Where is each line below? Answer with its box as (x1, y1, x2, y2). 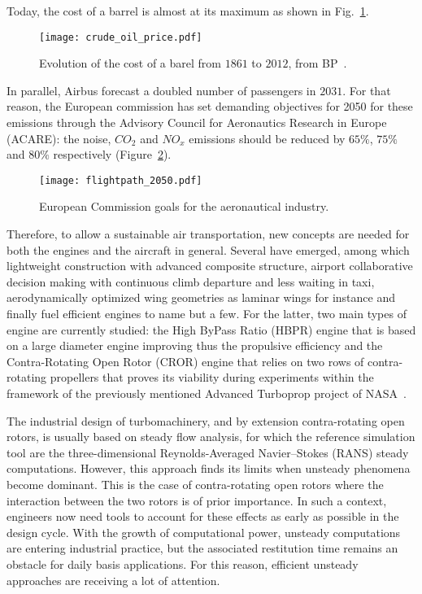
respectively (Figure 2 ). (53, 146, 172, 163)
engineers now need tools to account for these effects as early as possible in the (7, 508, 399, 525)
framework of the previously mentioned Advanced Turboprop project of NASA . (7, 385, 407, 401)
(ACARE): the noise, (7, 129, 111, 146)
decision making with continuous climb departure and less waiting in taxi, (7, 273, 375, 290)
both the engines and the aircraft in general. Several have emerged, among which (7, 241, 410, 258)
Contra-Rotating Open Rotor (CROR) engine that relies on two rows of (7, 352, 364, 369)
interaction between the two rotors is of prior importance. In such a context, (7, 491, 387, 509)
